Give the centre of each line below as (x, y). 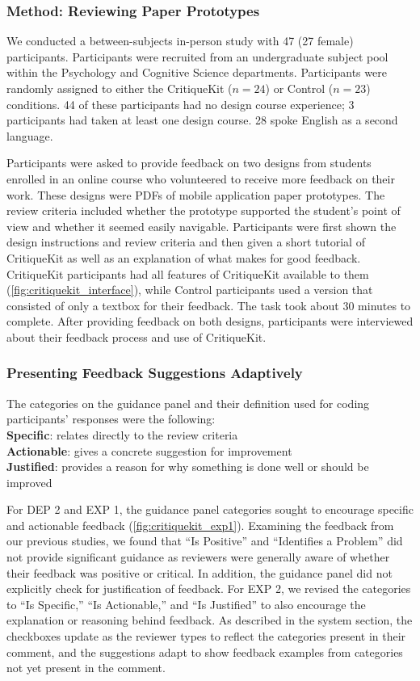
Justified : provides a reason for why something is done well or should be (188, 467)
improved (29, 482)
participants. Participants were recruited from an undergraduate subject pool (197, 56)
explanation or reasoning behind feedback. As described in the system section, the (210, 620)
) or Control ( (299, 88)
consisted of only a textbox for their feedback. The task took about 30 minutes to (209, 305)
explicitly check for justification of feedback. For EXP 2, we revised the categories (209, 589)
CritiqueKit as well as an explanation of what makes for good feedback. (184, 257)
